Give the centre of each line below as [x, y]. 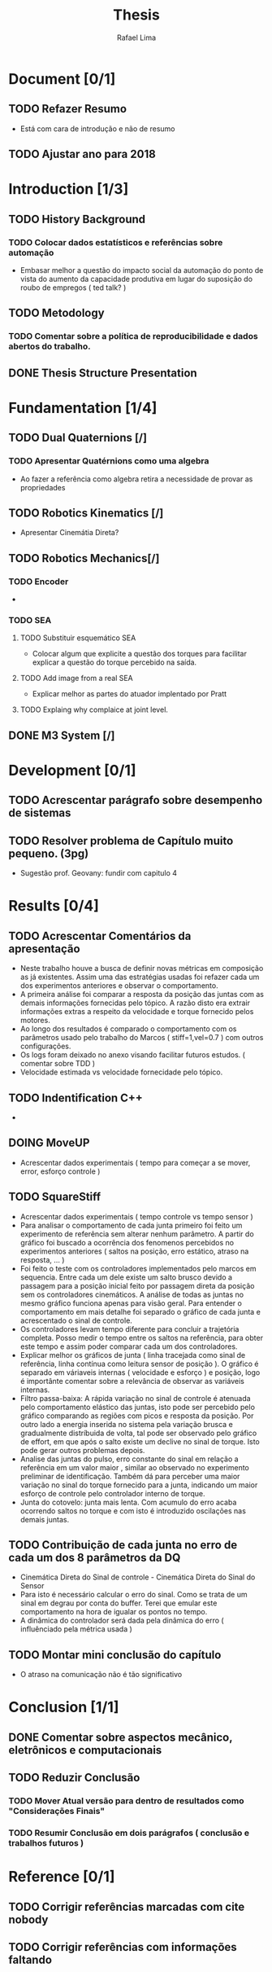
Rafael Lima [136, 37]
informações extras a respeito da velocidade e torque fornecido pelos [137, 1012]
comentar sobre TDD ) [58, 1064]
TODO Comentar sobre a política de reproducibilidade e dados [133, 336]
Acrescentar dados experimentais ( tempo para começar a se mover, [135, 1162]
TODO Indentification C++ [76, 1098]
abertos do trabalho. [50, 346]
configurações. [45, 1046]
